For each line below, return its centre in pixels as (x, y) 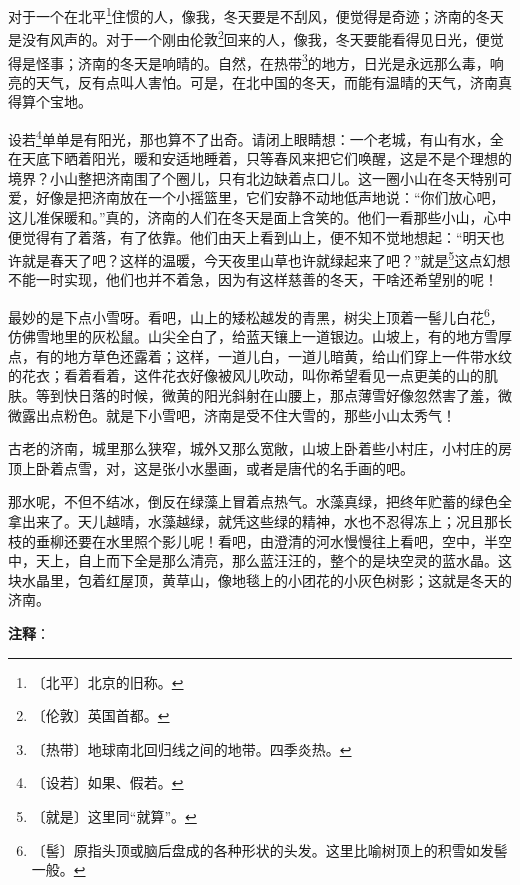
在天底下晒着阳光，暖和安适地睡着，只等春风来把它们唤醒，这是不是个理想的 (260, 158)
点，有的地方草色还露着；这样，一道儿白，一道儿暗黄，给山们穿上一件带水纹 (260, 355)
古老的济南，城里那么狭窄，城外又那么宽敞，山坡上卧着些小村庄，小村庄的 (253, 448)
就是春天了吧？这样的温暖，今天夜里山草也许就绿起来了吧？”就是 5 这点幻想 (266, 258)
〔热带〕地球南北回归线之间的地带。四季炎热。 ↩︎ (191, 748)
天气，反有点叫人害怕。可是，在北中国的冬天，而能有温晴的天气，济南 (266, 81)
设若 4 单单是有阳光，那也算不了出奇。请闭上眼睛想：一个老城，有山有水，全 (256, 137)
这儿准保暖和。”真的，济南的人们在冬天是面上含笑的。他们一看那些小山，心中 (260, 216)
